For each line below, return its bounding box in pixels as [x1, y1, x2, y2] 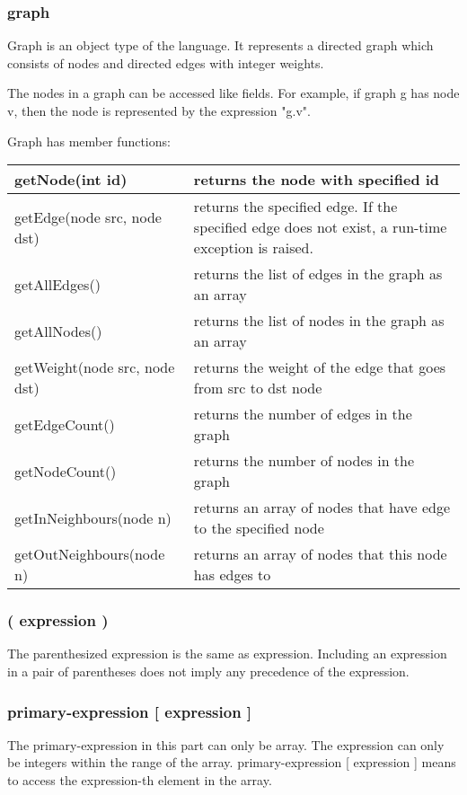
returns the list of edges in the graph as [193, 263, 443, 285]
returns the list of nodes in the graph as [193, 310, 445, 331]
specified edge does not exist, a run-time [193, 216, 447, 238]
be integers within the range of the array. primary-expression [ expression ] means [7, 753, 456, 772]
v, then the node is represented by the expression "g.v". [7, 102, 311, 119]
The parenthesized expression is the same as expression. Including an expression [7, 644, 447, 663]
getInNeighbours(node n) [14, 507, 172, 528]
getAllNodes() [14, 320, 102, 341]
